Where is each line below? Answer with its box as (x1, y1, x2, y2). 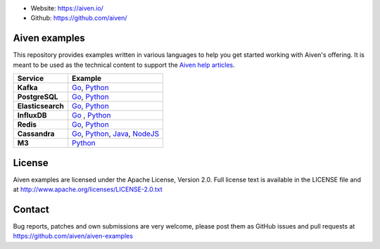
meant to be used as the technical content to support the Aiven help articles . (13, 60, 235, 69)
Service (17, 74, 44, 84)
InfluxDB (17, 110, 47, 120)
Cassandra (17, 129, 55, 139)
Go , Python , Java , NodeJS (71, 129, 160, 139)
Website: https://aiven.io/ (30, 4, 103, 12)
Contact (13, 203, 49, 215)
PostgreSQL (17, 92, 59, 102)
